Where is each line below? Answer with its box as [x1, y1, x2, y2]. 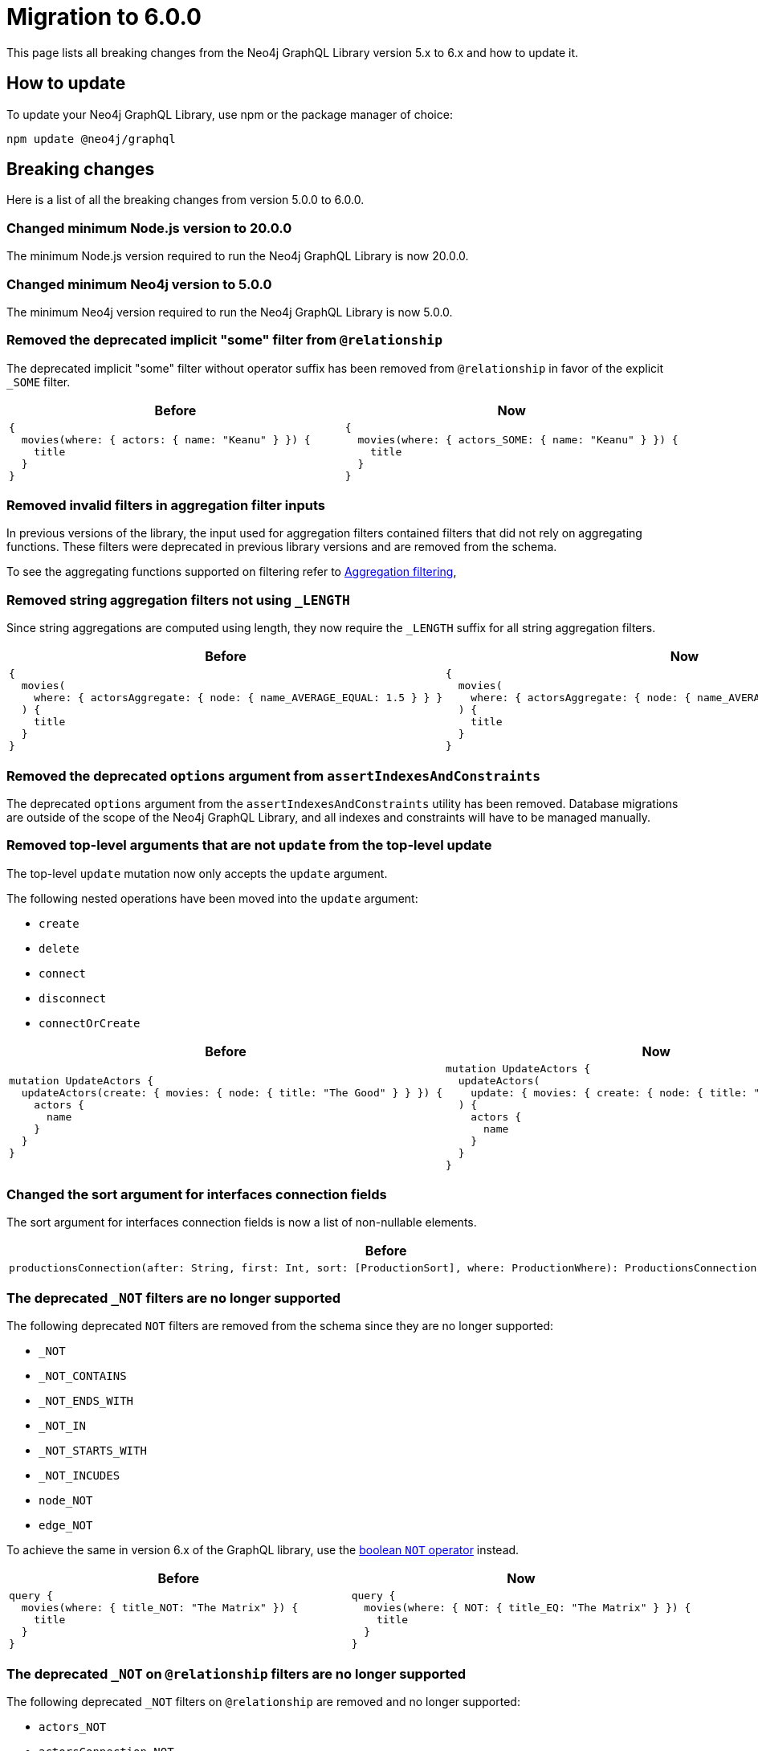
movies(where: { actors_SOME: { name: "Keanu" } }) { [357, 433, 679, 446]
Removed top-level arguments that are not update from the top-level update [6, 837, 492, 854]
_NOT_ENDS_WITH [39, 1394, 134, 1408]
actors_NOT [39, 1720, 107, 1733]
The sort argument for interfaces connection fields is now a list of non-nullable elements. [6, 1215, 477, 1230]
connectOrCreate [39, 1016, 141, 1030]
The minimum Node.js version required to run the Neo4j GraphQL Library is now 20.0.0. [6, 249, 469, 263]
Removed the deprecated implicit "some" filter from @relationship [6, 332, 442, 349]
